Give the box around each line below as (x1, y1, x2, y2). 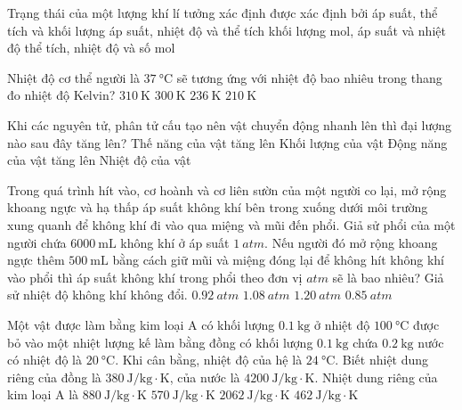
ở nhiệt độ (313, 315, 370, 333)
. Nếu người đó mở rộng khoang (264, 233, 438, 251)
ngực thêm (7, 250, 65, 269)
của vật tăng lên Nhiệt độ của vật (7, 151, 191, 169)
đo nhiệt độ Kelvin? (7, 86, 116, 104)
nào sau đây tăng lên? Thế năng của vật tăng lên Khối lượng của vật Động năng (7, 133, 448, 152)
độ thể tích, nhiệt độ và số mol (7, 38, 175, 57)
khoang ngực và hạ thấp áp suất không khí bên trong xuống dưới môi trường (7, 198, 428, 217)
